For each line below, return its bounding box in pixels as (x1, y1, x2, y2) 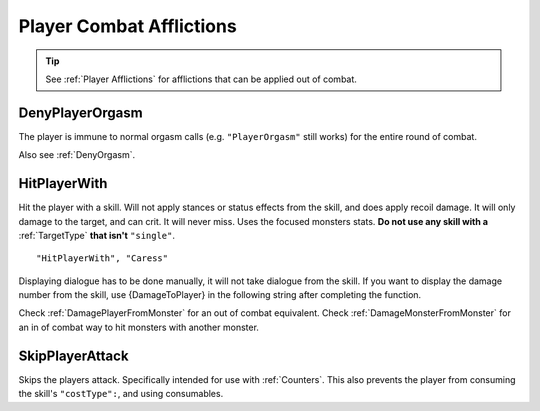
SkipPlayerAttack (18, 347, 129, 364)
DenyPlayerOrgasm (18, 104, 144, 121)
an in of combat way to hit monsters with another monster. (18, 321, 260, 333)
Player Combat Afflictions (18, 15, 237, 37)
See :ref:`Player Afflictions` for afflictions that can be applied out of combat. (45, 73, 357, 85)
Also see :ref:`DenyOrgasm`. (18, 149, 135, 161)
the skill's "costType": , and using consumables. (18, 388, 224, 400)
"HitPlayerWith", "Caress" (36, 253, 169, 264)
